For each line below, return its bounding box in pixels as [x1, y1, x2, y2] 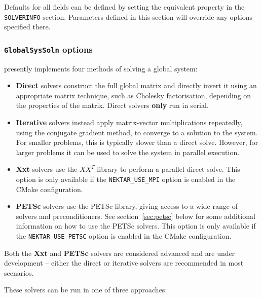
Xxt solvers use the [16, 164, 78, 174]
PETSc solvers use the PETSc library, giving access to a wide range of [16, 201, 238, 211]
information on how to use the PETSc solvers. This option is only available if [16, 220, 256, 231]
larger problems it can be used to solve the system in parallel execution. [16, 146, 240, 157]
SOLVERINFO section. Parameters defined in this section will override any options [4, 11, 252, 22]
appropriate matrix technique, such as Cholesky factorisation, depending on [16, 90, 251, 100]
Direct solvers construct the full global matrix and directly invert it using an [16, 80, 257, 91]
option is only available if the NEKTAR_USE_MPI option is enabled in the [16, 173, 236, 184]
